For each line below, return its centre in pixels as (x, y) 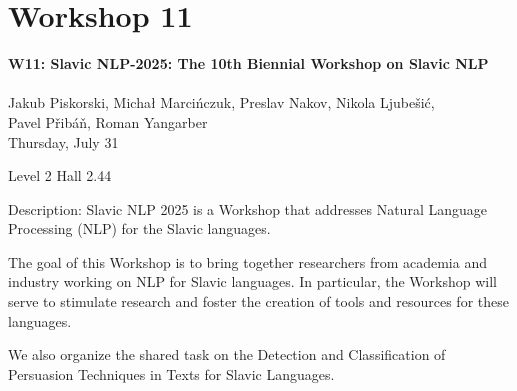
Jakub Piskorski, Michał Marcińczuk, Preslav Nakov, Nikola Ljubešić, (221, 102)
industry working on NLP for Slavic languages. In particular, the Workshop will (252, 281)
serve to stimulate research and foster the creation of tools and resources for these (258, 301)
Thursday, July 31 (63, 141)
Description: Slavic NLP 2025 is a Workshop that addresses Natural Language (247, 208)
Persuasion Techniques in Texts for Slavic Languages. (171, 373)
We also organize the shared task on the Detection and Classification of (227, 354)
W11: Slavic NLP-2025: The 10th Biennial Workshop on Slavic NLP (248, 63)
